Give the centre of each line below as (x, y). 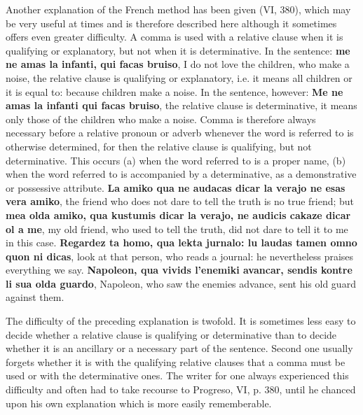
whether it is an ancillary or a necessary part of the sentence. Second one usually (179, 348)
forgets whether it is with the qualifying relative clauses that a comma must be (176, 361)
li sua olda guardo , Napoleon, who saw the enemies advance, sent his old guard (181, 283)
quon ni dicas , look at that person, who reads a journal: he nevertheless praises (180, 256)
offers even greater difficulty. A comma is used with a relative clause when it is (174, 37)
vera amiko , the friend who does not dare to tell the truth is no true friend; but (180, 201)
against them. (35, 297)
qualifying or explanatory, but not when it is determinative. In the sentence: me (178, 50)
